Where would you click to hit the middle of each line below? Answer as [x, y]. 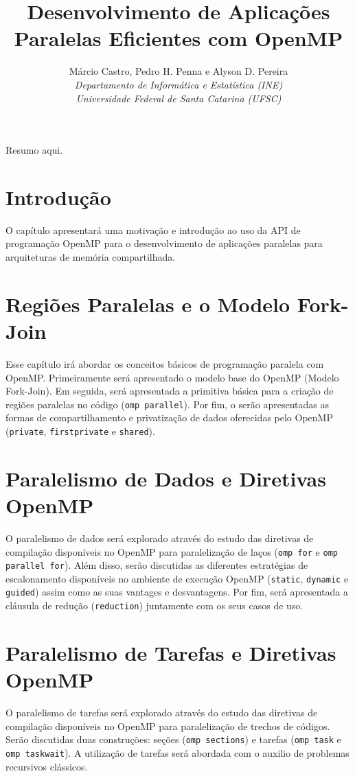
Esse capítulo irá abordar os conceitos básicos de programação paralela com [165, 363]
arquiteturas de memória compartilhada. [91, 257]
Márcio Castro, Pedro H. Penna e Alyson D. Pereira [179, 71]
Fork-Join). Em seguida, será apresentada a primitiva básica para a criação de [170, 391]
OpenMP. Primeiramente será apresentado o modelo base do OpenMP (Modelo [172, 377]
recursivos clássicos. [47, 766]
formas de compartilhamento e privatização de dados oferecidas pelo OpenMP [169, 418]
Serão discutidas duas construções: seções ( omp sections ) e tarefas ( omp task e [173, 739]
